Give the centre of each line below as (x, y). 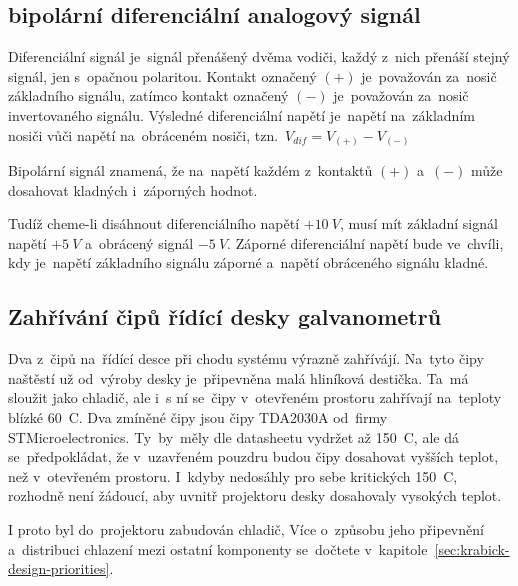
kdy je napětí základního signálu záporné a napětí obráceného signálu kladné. (248, 262)
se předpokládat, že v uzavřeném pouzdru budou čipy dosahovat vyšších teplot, (253, 456)
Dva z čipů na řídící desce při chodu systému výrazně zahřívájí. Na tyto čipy (246, 358)
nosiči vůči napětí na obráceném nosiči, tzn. (143, 134)
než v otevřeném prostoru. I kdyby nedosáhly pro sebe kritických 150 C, (233, 475)
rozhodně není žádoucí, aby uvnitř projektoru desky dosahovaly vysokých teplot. (255, 495)
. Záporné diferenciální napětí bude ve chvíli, (365, 242)
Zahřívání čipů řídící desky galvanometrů (225, 316)
